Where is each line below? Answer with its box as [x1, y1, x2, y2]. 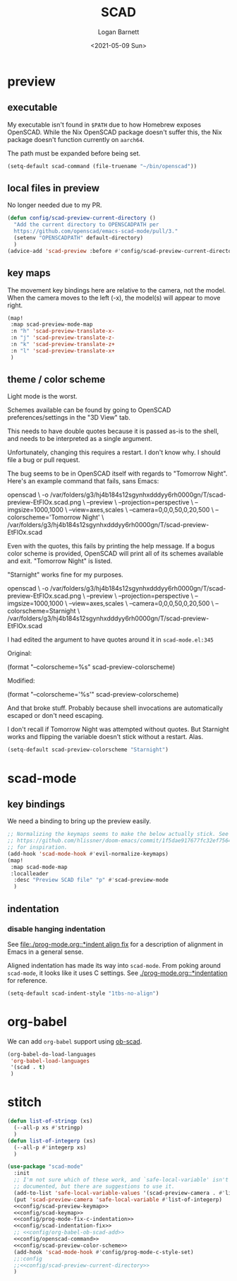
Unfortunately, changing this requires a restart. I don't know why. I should [7, 448, 221, 456]
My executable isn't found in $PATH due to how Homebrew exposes [7, 120, 202, 129]
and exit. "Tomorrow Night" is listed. [7, 557, 113, 565]
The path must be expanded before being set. [7, 149, 141, 158]
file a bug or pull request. [7, 456, 80, 464]
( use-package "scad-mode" [7, 1163, 83, 1170]
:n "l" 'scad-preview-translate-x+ [10, 347, 115, 354]
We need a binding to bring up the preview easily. [7, 817, 152, 825]
